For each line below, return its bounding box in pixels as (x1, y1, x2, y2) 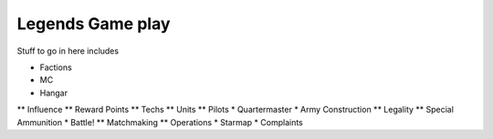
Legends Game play (16, 14, 171, 34)
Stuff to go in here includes (16, 45, 119, 56)
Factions (39, 62, 72, 73)
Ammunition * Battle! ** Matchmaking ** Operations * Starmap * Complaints (16, 116, 303, 127)
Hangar (39, 87, 68, 98)
